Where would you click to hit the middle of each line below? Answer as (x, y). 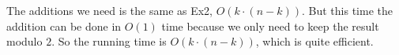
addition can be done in (64, 26)
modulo (24, 41)
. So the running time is (109, 41)
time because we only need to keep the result (270, 26)
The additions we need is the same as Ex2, (110, 10)
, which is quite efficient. (314, 41)
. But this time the (347, 10)
